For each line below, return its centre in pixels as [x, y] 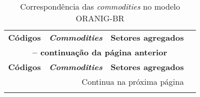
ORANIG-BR [100, 18]
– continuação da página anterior [100, 52]
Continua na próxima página [133, 82]
